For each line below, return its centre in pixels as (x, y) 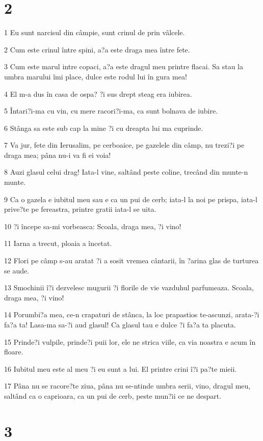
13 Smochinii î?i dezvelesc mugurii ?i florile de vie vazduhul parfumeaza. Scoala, (129, 287)
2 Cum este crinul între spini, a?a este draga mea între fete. (97, 49)
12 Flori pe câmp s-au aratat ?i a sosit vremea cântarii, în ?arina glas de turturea (131, 260)
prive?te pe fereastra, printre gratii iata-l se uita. (80, 209)
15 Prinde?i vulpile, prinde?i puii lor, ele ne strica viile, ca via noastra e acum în (130, 341)
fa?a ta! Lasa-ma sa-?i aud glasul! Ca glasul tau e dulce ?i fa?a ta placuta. (120, 324)
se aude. (17, 270)
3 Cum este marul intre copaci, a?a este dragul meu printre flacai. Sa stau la (124, 66)
